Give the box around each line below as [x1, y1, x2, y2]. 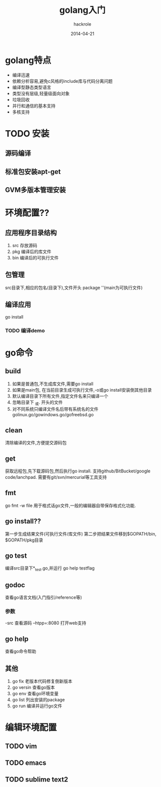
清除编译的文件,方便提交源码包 [5, 440, 67, 446]
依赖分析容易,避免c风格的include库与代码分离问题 [12, 78, 113, 84]
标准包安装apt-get [5, 167, 61, 176]
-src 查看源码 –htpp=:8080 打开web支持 [5, 620, 86, 626]
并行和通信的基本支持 [12, 103, 55, 108]
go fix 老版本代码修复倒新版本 [12, 678, 73, 684]
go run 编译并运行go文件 [12, 703, 62, 709]
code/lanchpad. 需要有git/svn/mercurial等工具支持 [5, 474, 107, 480]
